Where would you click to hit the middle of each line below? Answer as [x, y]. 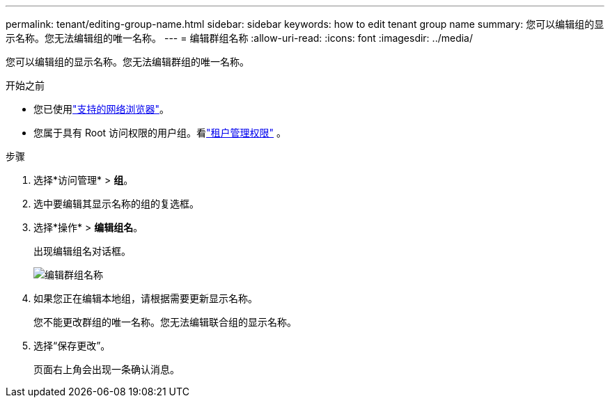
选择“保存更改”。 [72, 346]
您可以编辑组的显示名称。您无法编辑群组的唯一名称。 [127, 62]
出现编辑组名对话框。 [82, 251]
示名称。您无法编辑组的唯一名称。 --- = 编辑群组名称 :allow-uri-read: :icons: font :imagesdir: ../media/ [240, 38]
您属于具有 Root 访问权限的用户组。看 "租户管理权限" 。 [160, 133]
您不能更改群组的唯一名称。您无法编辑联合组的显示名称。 [165, 322]
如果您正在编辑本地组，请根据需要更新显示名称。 [146, 298]
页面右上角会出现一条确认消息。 [107, 369]
